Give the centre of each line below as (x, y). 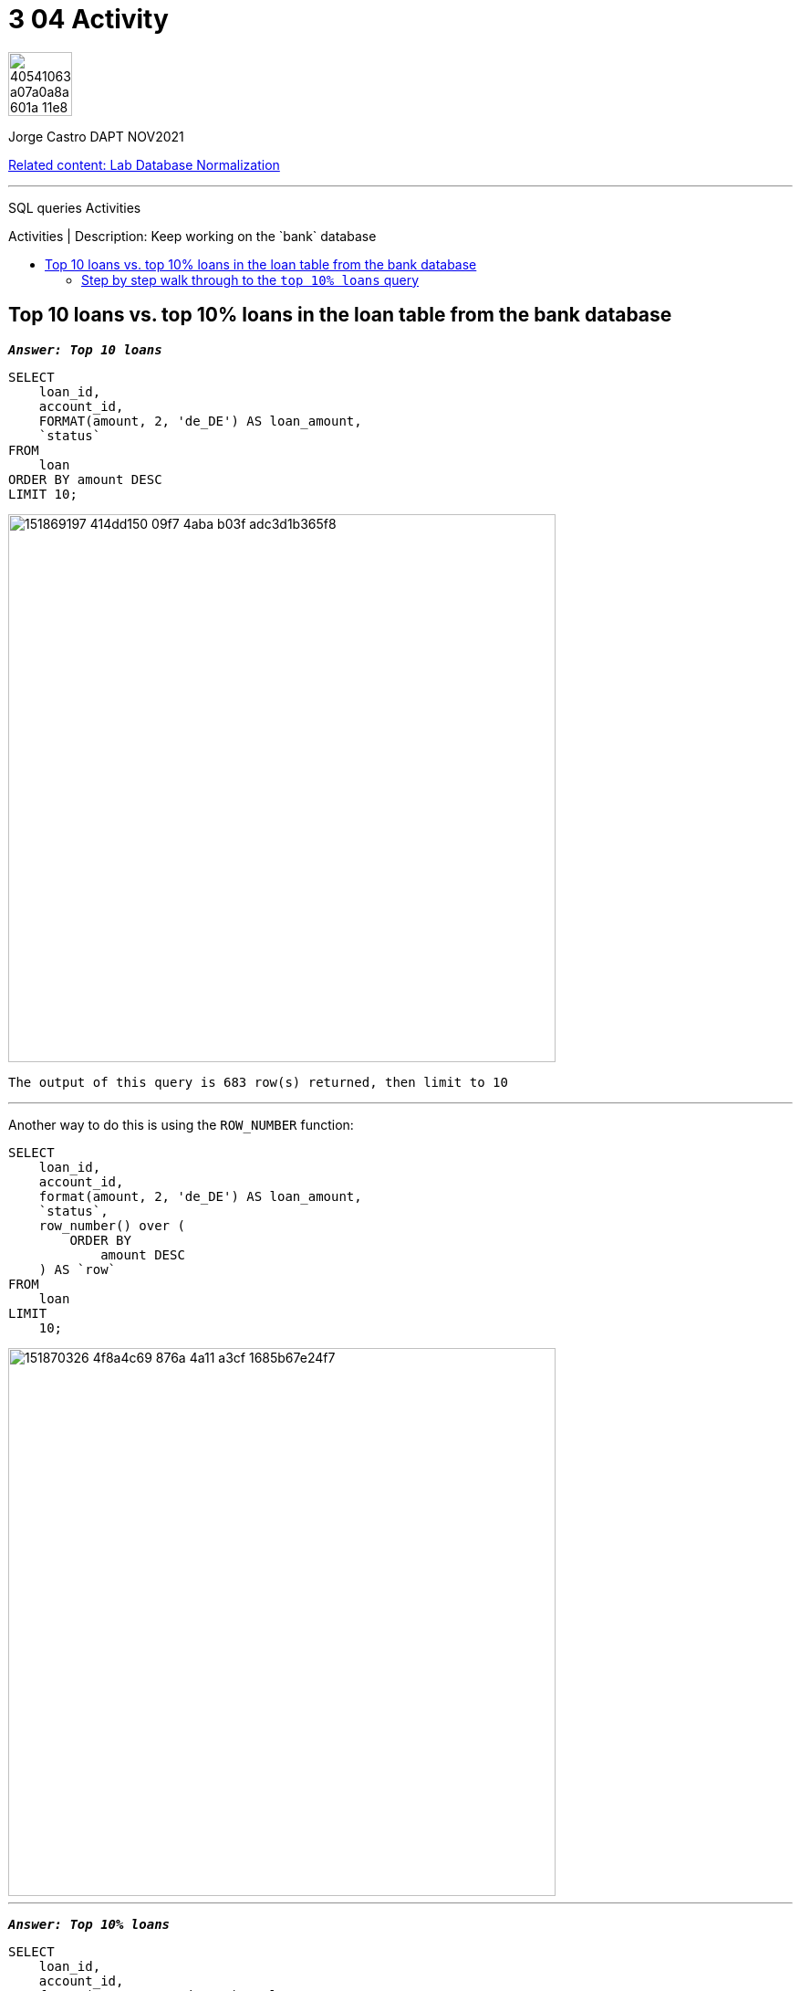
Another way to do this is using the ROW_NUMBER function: (181, 1124)
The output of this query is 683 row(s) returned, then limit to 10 (258, 1082)
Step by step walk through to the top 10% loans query (250, 279)
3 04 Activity (88, 19)
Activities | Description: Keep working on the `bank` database (192, 236)
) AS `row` (78, 1269)
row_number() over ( (112, 1225)
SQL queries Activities (75, 207)
